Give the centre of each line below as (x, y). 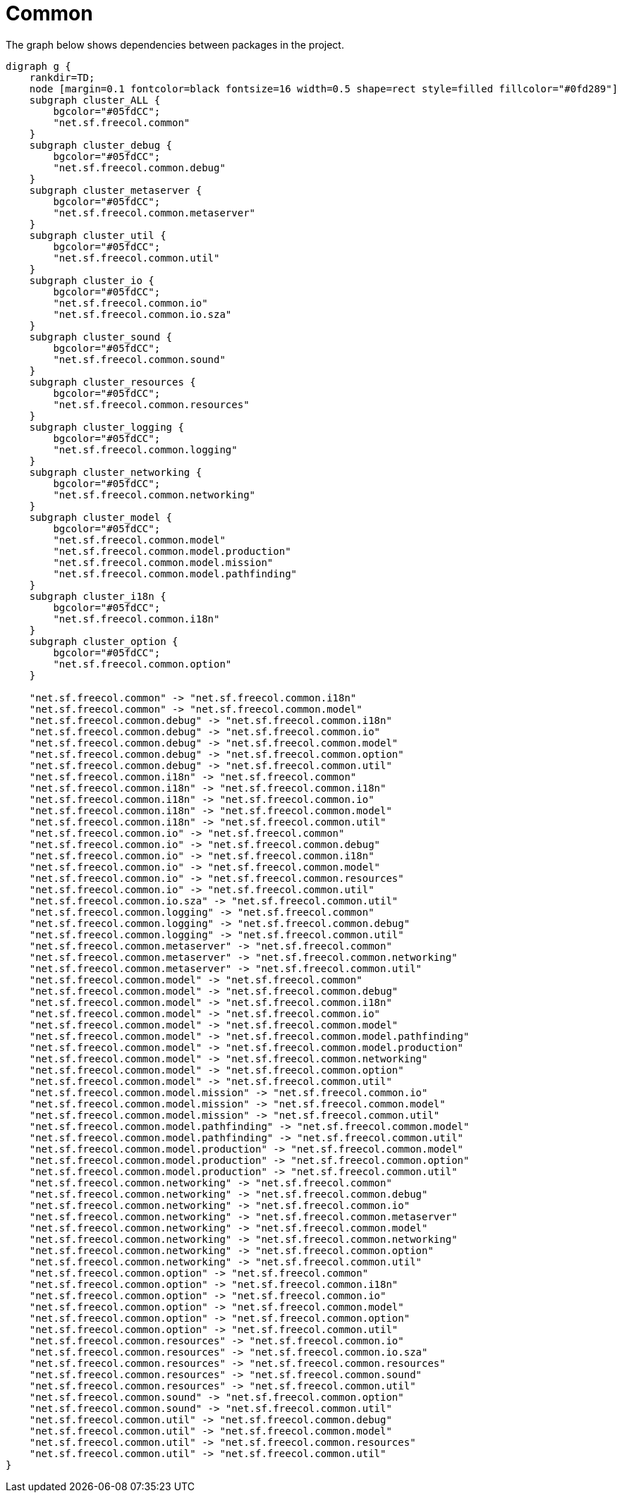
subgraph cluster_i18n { (98, 596)
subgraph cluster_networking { (116, 472)
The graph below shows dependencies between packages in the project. (175, 44)
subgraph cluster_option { (104, 641)
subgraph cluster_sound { (101, 337)
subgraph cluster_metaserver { (116, 190)
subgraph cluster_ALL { (95, 100)
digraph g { (38, 66)
